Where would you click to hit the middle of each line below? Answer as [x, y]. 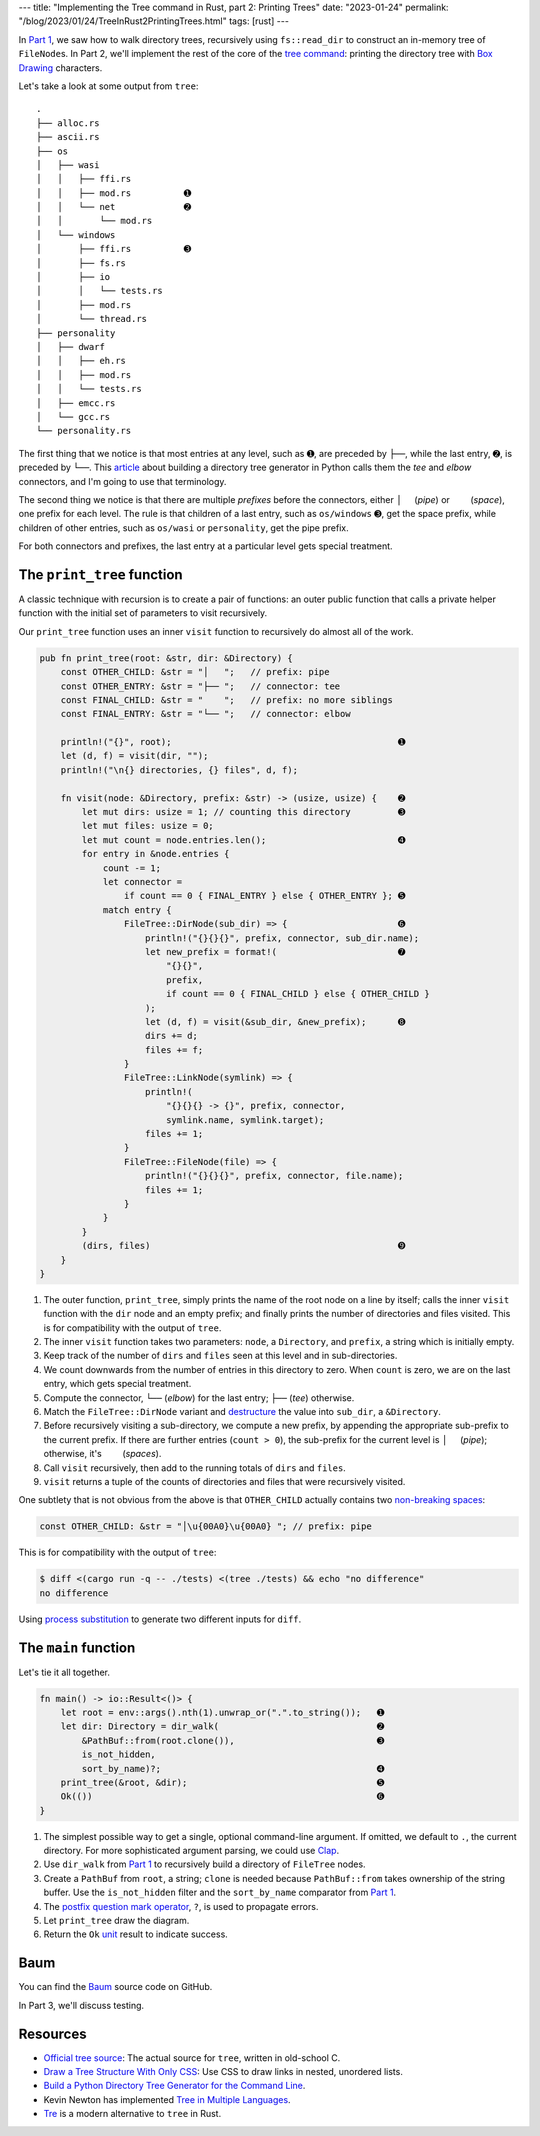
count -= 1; [132, 868]
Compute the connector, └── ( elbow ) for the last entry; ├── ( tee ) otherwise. [199, 1397]
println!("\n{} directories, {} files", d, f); [179, 769]
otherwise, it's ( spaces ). [102, 1454]
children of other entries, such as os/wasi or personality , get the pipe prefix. [183, 527]
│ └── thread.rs [92, 319]
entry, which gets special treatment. [117, 1384]
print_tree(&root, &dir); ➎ [222, 1782]
